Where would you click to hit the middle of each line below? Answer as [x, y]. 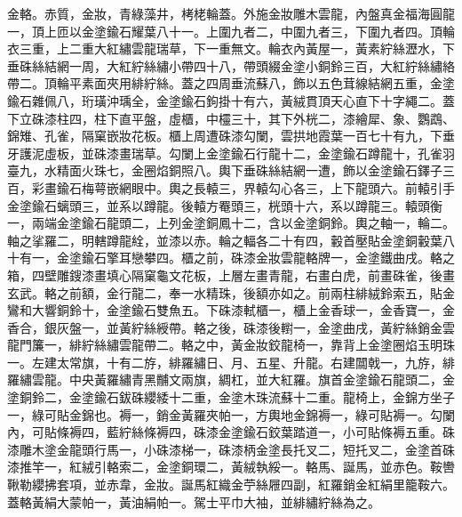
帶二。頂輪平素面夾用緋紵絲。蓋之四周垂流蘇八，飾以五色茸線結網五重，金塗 [231, 83]
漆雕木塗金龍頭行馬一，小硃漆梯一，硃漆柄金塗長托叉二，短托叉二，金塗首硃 [231, 449]
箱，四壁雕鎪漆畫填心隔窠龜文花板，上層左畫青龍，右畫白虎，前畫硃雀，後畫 [231, 275]
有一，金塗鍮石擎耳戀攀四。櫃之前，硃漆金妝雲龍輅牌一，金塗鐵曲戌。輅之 [237, 258]
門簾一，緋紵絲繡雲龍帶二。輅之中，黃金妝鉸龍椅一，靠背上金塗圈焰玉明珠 [237, 345]
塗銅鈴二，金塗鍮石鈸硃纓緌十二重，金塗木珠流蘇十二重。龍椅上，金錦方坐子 [231, 397]
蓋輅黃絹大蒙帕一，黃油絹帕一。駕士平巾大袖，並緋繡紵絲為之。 [194, 501]
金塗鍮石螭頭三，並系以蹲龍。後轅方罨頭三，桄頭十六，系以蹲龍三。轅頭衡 [225, 205]
